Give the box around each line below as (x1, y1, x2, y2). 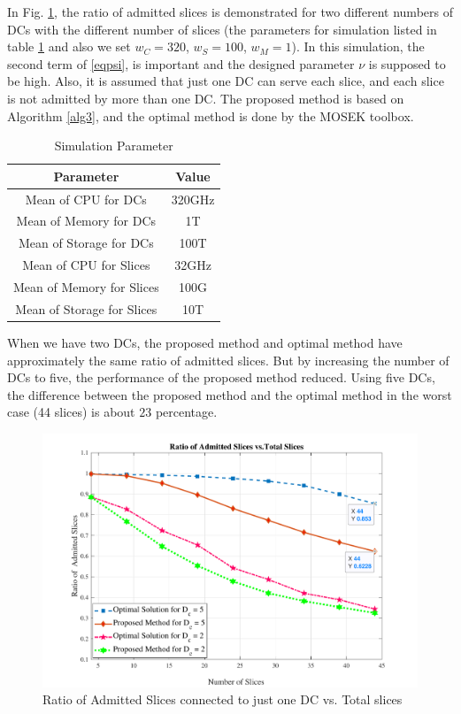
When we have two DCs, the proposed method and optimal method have (7, 333, 403, 351)
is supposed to (368, 54, 446, 73)
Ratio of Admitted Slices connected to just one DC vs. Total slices (42, 690, 403, 709)
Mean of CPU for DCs (25, 189, 147, 208)
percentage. (155, 403, 218, 421)
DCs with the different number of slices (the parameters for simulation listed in (7, 19, 437, 38)
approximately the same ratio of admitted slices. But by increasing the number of (7, 350, 449, 369)
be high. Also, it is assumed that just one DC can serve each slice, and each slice (7, 72, 444, 90)
